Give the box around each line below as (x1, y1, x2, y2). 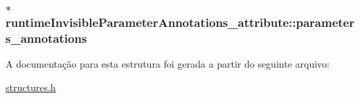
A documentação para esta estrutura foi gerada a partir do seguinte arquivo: (6, 57, 330, 71)
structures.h (6, 79, 56, 94)
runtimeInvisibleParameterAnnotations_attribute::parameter (6, 13, 354, 30)
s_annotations (6, 29, 87, 46)
